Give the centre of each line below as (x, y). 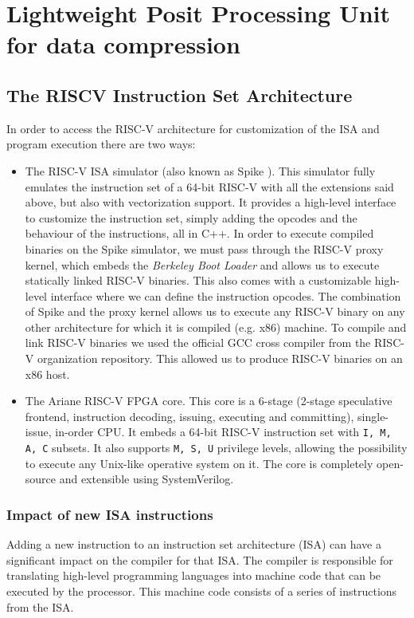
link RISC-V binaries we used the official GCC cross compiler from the (198, 342)
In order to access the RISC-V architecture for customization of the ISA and (193, 128)
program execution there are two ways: (101, 144)
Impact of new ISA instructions (110, 514)
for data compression (123, 44)
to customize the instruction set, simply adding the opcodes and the (191, 217)
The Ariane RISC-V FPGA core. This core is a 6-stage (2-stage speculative (209, 401)
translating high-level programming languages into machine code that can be (194, 575)
